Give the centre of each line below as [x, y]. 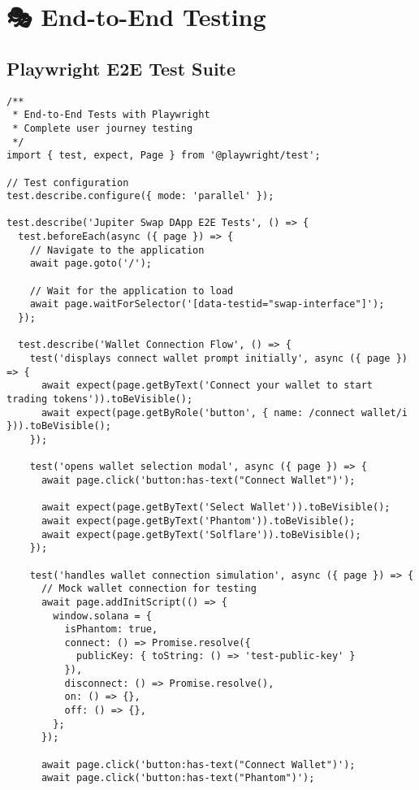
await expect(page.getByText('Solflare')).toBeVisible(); [201, 534]
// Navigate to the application [117, 250]
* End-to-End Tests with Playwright [111, 115]
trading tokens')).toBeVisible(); [100, 399]
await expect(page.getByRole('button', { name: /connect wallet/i [224, 412]
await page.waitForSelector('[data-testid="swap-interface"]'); [207, 304]
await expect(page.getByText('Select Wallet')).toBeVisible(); [216, 508]
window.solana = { [102, 616]
